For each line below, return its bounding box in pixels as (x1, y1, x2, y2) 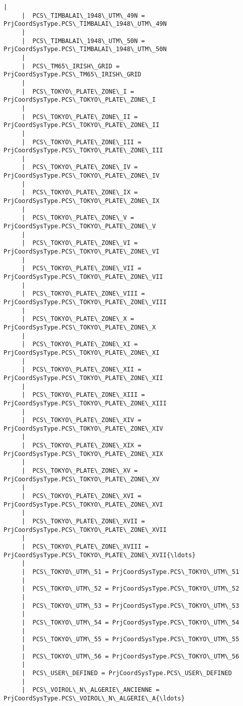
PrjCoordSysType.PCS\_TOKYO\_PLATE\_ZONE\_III (4, 147, 163, 154)
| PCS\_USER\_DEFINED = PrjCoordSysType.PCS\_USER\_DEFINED (21, 669, 232, 677)
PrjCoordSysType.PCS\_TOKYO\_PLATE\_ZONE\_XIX (4, 450, 163, 458)
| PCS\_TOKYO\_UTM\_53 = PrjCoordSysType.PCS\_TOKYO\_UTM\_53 (21, 602, 239, 609)
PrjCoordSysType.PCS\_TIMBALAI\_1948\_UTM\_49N (4, 20, 167, 28)
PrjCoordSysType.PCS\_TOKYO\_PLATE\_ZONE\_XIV (4, 425, 163, 432)
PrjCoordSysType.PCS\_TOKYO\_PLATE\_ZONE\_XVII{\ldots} (4, 551, 196, 559)
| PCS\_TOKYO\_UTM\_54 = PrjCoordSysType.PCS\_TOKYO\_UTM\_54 (21, 618, 239, 626)
